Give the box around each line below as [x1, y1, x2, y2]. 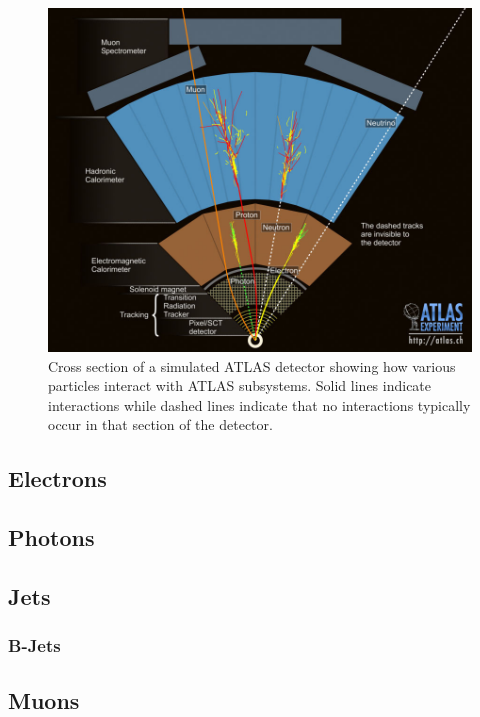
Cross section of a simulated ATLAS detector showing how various [48, 355, 456, 376]
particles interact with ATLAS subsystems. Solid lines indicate [48, 375, 432, 396]
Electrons [8, 463, 107, 494]
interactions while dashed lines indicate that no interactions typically [48, 394, 471, 415]
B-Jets [8, 633, 61, 658]
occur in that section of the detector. [48, 414, 273, 435]
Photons [8, 522, 95, 553]
